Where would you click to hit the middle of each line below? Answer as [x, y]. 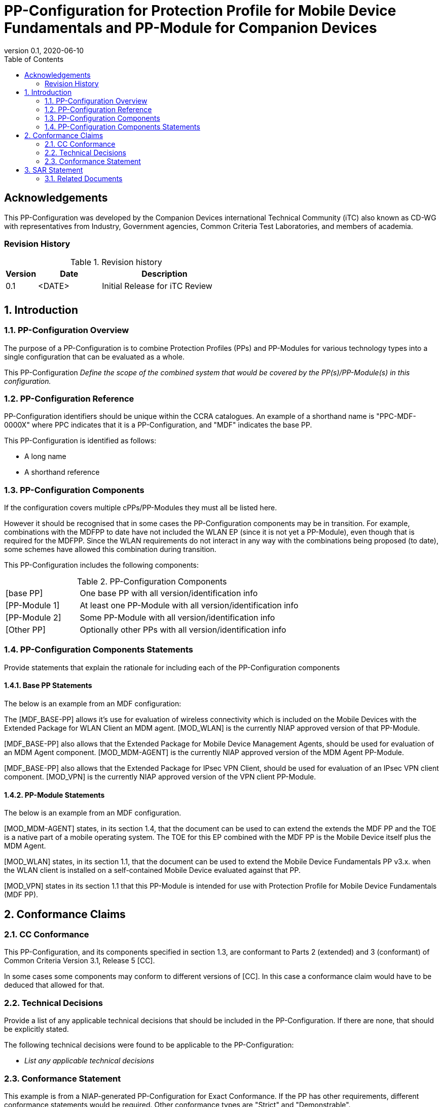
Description [164, 274]
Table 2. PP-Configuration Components [152, 582]
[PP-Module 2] [33, 618]
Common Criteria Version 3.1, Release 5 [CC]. [80, 961]
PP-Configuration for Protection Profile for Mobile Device [200, 11]
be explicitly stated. [36, 1029]
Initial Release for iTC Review [157, 286]
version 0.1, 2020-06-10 [44, 50]
